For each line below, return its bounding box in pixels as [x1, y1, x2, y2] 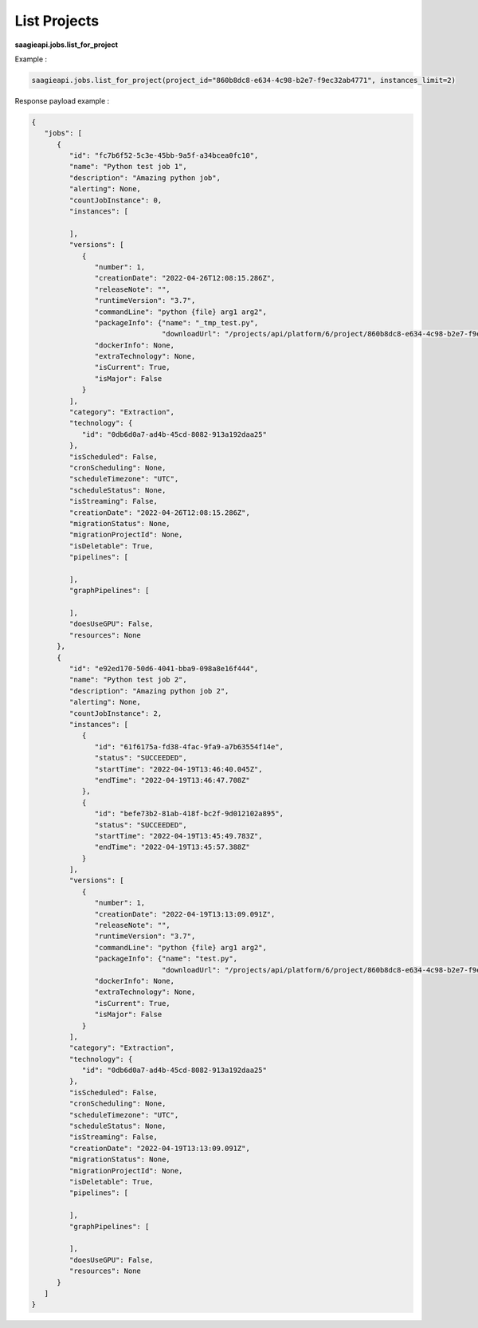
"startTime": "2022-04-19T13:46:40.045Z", [94, 764, 263, 773]
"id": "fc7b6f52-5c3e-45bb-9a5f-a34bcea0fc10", [69, 151, 259, 160]
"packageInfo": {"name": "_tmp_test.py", [94, 318, 259, 327]
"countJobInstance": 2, [69, 709, 163, 717]
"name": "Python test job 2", [69, 675, 187, 685]
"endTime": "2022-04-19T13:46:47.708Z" [94, 776, 250, 784]
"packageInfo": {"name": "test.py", [94, 954, 238, 964]
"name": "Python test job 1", [69, 162, 187, 171]
